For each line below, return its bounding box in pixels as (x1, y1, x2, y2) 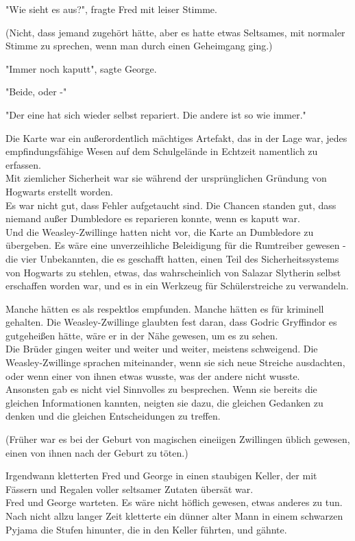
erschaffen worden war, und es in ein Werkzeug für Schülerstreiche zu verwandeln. (5, 278, 349, 293)
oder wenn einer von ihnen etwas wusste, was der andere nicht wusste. (5, 368, 300, 383)
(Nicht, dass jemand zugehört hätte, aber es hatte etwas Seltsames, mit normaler (5, 25, 345, 39)
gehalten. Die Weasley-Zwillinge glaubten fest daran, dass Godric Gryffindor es (5, 315, 337, 329)
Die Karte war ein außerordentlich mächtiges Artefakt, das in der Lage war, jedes (5, 130, 347, 145)
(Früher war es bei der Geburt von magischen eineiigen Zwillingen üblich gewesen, (5, 432, 350, 446)
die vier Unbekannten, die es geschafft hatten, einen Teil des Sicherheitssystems (5, 251, 339, 265)
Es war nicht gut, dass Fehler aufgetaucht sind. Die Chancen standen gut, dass (5, 197, 336, 212)
